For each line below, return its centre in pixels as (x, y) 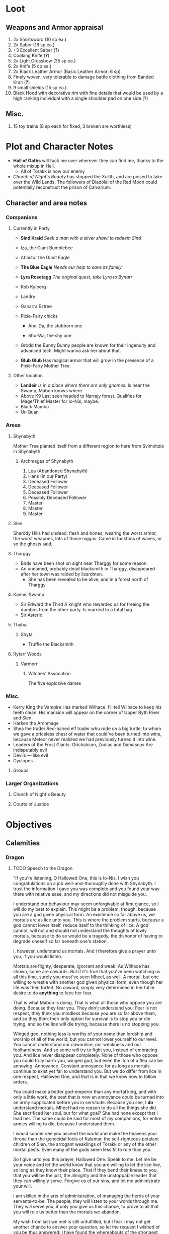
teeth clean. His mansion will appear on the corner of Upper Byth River (86, 712)
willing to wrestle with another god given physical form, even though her (88, 982)
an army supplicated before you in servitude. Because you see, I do (83, 1103)
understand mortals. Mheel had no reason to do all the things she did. (85, 1108)
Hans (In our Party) (48, 476)
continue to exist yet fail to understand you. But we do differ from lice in (87, 1071)
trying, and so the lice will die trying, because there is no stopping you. (86, 1024)
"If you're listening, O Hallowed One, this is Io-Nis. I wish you (76, 878)
